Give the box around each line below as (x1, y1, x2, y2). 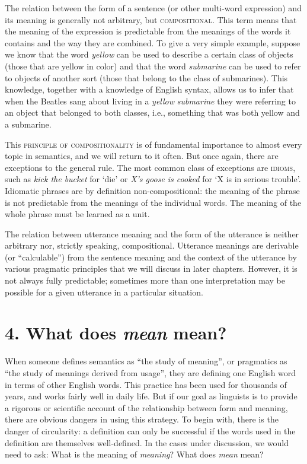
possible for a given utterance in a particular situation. (5, 285, 203, 298)
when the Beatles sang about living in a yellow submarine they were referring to (5, 94, 296, 107)
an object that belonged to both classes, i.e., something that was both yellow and (5, 106, 300, 119)
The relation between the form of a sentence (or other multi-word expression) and (5, 2, 302, 14)
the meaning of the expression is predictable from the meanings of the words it (5, 25, 291, 37)
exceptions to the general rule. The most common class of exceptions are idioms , (5, 161, 296, 173)
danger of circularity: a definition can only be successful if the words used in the (5, 424, 296, 437)
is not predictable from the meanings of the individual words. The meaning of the (5, 196, 302, 208)
